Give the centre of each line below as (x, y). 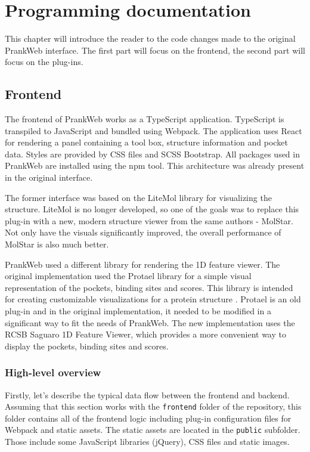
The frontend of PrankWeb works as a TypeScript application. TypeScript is (145, 119)
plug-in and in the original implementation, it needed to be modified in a (138, 311)
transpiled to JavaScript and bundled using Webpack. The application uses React (154, 130)
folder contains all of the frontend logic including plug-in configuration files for (148, 418)
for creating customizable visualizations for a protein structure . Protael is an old (153, 299)
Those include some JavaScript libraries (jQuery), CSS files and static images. (147, 442)
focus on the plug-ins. (44, 62)
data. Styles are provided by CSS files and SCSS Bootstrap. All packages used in (152, 154)
